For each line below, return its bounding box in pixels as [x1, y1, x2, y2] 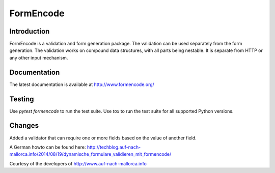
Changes [9, 121, 39, 130]
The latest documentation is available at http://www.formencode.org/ [9, 81, 155, 88]
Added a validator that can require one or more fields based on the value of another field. [9, 135, 197, 141]
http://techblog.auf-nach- [87, 144, 141, 150]
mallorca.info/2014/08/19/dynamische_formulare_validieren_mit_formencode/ [9, 151, 172, 157]
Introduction [9, 27, 50, 36]
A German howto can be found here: [9, 144, 86, 150]
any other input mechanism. [9, 54, 68, 61]
